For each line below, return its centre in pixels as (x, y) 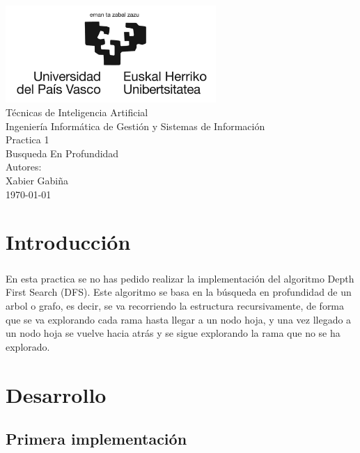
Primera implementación (96, 439)
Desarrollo (56, 394)
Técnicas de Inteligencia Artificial (77, 112)
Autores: (24, 167)
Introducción (68, 242)
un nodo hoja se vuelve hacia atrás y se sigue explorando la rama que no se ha (173, 333)
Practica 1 (28, 140)
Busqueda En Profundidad (62, 153)
